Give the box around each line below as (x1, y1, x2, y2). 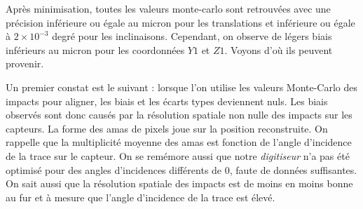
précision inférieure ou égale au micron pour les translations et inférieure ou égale (6, 15, 355, 29)
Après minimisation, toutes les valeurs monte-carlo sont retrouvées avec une (6, 1, 331, 15)
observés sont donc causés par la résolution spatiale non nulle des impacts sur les (6, 107, 352, 122)
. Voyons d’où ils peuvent (224, 42, 333, 57)
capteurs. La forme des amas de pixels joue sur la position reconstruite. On (6, 121, 328, 135)
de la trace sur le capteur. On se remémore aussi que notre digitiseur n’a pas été (6, 148, 350, 163)
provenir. (6, 56, 44, 71)
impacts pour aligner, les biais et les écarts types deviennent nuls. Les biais (6, 93, 328, 108)
